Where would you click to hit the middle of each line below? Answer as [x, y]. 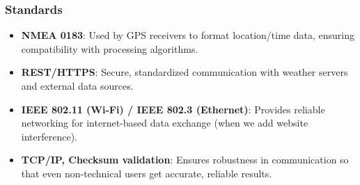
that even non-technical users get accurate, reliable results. [147, 173]
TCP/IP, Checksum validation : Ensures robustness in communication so [185, 160]
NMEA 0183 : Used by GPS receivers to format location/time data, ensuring [188, 35]
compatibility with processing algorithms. [110, 48]
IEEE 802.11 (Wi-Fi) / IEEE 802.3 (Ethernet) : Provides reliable [173, 109]
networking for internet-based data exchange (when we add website [165, 123]
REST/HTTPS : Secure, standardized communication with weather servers [185, 72]
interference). [49, 136]
